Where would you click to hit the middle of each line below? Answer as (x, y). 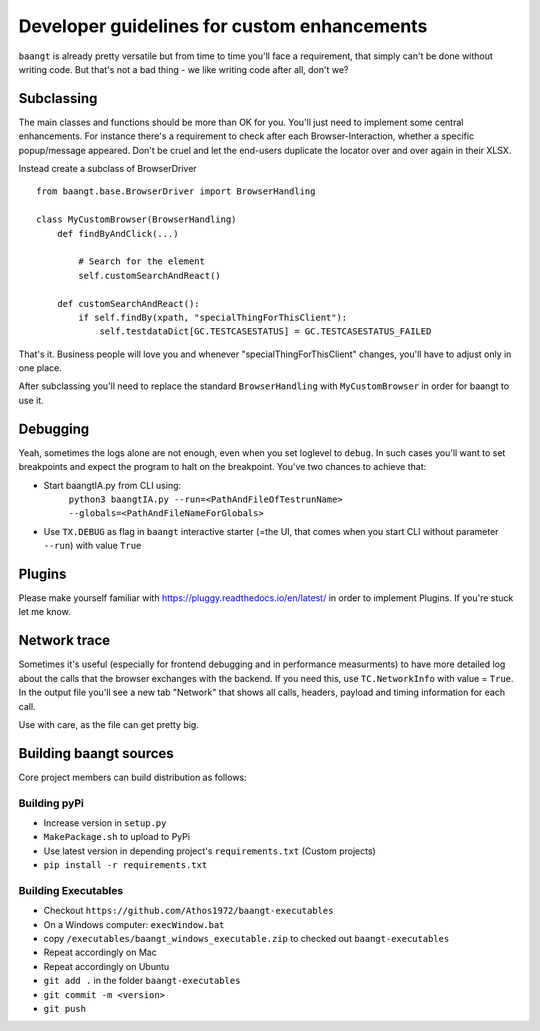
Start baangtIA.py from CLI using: (112, 485)
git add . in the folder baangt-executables (142, 981)
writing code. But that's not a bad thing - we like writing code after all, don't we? (183, 69)
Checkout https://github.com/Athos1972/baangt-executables (188, 911)
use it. (31, 400)
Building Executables (71, 890)
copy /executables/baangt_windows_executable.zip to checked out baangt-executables (246, 939)
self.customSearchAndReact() (150, 275)
